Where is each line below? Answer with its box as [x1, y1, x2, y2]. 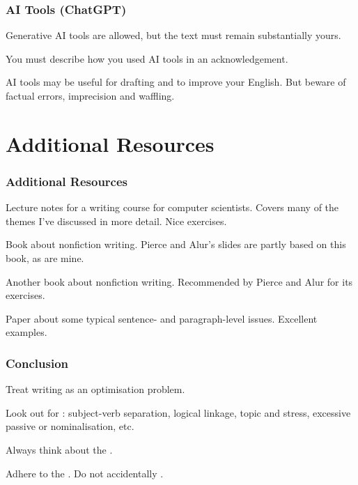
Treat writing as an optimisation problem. [6, 382, 185, 397]
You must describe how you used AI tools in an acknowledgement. [6, 51, 288, 66]
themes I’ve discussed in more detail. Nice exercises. [6, 213, 227, 228]
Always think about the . [6, 442, 113, 456]
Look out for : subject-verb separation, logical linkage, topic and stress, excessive [6, 405, 351, 419]
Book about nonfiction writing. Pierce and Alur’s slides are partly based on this [6, 237, 346, 252]
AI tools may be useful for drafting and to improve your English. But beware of [6, 75, 346, 89]
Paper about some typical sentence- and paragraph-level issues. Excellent [6, 311, 318, 325]
